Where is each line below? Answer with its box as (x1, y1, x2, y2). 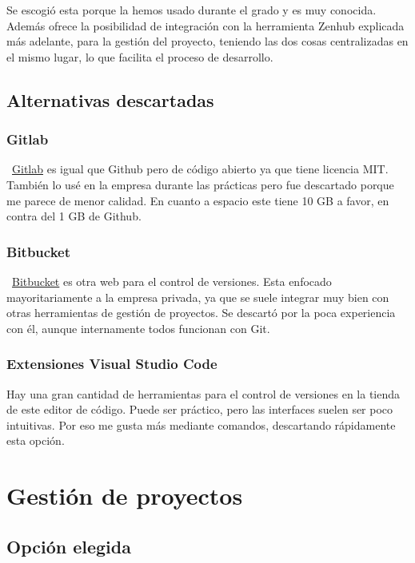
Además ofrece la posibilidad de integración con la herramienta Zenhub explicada (6, 17, 405, 34)
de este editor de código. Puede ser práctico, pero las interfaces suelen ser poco (6, 401, 393, 418)
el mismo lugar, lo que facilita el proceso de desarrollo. (6, 48, 273, 65)
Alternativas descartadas (6, 87, 214, 112)
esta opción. (6, 432, 65, 449)
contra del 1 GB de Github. (6, 208, 142, 224)
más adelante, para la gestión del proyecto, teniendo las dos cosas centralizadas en (6, 33, 409, 50)
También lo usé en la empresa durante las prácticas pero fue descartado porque (6, 176, 394, 192)
